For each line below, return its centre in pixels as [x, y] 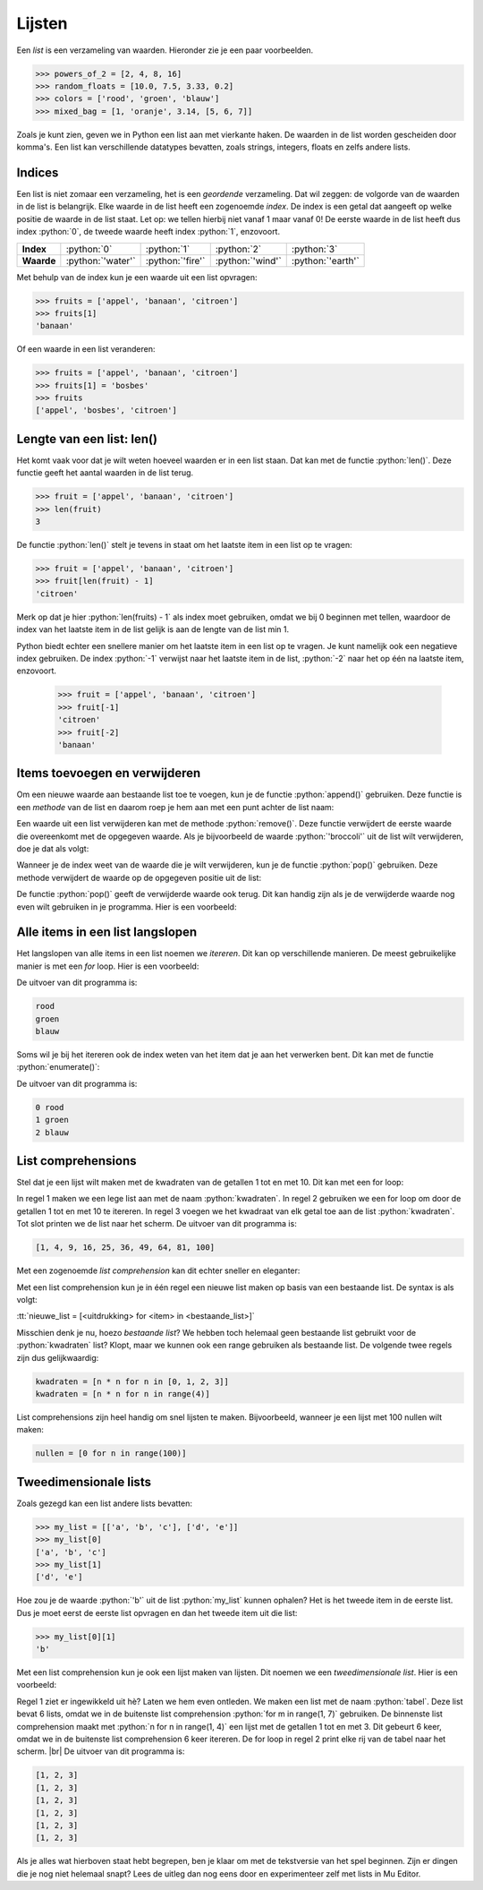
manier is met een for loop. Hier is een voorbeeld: [108, 966]
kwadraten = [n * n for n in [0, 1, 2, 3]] [132, 1381]
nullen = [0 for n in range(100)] [111, 1454]
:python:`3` [314, 249]
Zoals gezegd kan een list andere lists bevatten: [104, 1503]
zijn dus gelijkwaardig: [58, 1357]
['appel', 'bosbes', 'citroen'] [106, 410]
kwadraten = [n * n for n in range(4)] [123, 1394]
